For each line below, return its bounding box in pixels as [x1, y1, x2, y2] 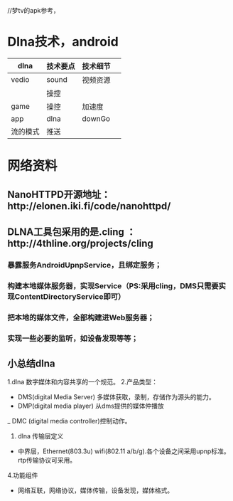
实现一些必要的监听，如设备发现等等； [7, 333, 139, 343]
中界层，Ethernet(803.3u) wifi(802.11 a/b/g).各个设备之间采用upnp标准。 [17, 447, 230, 455]
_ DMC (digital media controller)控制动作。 [7, 417, 131, 426]
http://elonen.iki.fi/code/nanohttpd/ [7, 200, 171, 212]
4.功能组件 [7, 471, 38, 480]
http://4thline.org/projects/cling [7, 237, 154, 249]
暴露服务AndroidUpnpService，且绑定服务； [7, 260, 162, 270]
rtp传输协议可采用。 [17, 456, 77, 465]
